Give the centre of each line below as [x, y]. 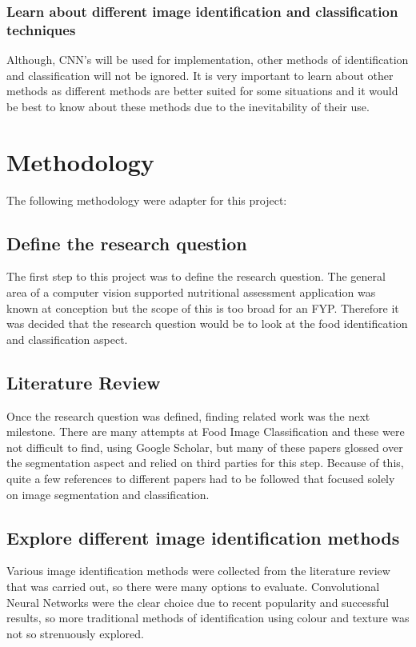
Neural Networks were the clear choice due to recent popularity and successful [198, 602]
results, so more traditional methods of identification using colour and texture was [208, 618]
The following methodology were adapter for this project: [147, 200]
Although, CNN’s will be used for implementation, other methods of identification [208, 60]
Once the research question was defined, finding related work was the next [188, 415]
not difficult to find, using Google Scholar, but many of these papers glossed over [205, 447]
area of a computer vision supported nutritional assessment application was [191, 292]
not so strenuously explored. [75, 633]
